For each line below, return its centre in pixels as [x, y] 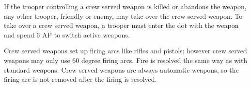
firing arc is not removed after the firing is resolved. [80, 79]
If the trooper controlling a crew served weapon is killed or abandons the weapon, [125, 6]
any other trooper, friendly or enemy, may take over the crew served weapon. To [123, 16]
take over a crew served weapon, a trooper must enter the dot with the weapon [121, 25]
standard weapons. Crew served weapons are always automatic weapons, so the [121, 69]
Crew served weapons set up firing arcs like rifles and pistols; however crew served [125, 51]
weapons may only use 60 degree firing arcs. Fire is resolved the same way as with [126, 60]
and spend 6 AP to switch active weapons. [67, 34]
